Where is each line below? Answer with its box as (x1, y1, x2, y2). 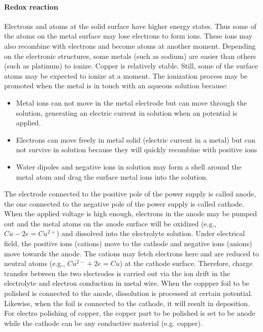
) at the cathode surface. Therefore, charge (119, 258, 253, 269)
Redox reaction (4, 1, 58, 12)
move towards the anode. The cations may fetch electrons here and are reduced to (4, 248, 259, 258)
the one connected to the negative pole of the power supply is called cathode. (4, 198, 244, 209)
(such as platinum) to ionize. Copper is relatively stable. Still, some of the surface (4, 60, 258, 71)
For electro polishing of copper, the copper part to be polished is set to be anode (4, 308, 255, 318)
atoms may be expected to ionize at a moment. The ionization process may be (4, 70, 248, 81)
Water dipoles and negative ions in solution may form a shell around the (16, 161, 242, 172)
